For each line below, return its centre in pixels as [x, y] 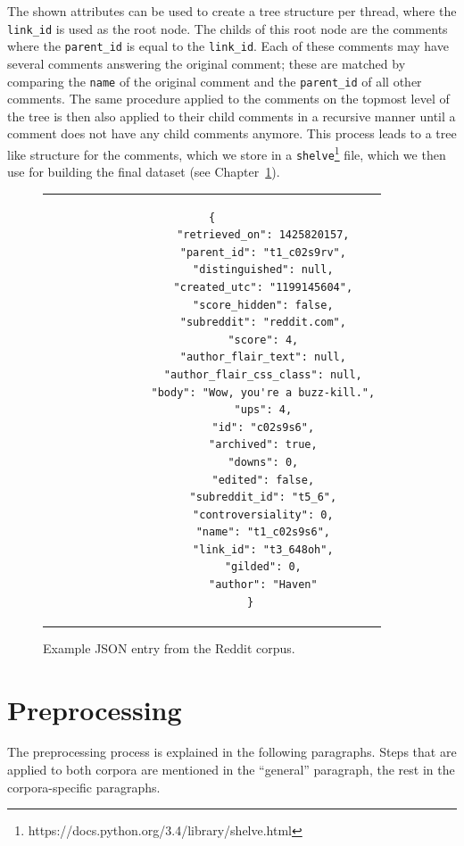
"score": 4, [263, 340]
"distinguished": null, [263, 270]
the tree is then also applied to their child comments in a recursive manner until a [232, 116]
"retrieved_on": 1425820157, [263, 235]
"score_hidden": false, [263, 305]
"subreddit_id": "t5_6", [263, 498]
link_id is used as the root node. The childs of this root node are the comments [228, 28]
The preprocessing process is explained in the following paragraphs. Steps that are [232, 752]
